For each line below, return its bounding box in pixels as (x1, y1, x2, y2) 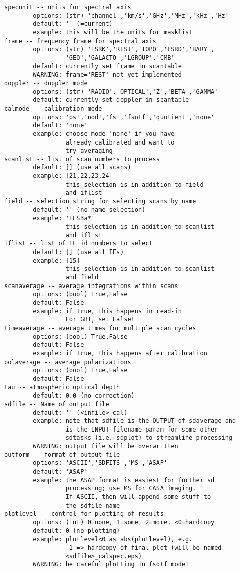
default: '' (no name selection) (33, 206, 146, 213)
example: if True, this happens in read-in (33, 307, 182, 315)
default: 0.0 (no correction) (33, 392, 135, 400)
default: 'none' (33, 122, 88, 129)
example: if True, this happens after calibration (33, 349, 207, 357)
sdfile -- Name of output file (4, 400, 109, 408)
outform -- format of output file (4, 451, 121, 458)
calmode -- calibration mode (4, 104, 102, 112)
